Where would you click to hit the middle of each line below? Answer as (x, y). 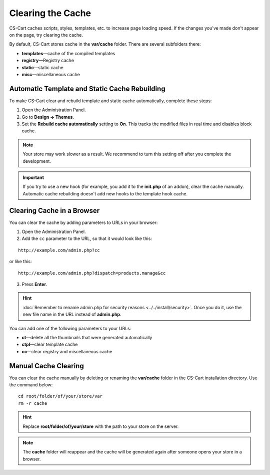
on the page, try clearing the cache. (46, 35)
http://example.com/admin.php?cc (59, 250)
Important (33, 177)
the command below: (31, 385)
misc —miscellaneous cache (51, 74)
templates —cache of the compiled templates (68, 53)
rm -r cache (33, 403)
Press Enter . (34, 284)
